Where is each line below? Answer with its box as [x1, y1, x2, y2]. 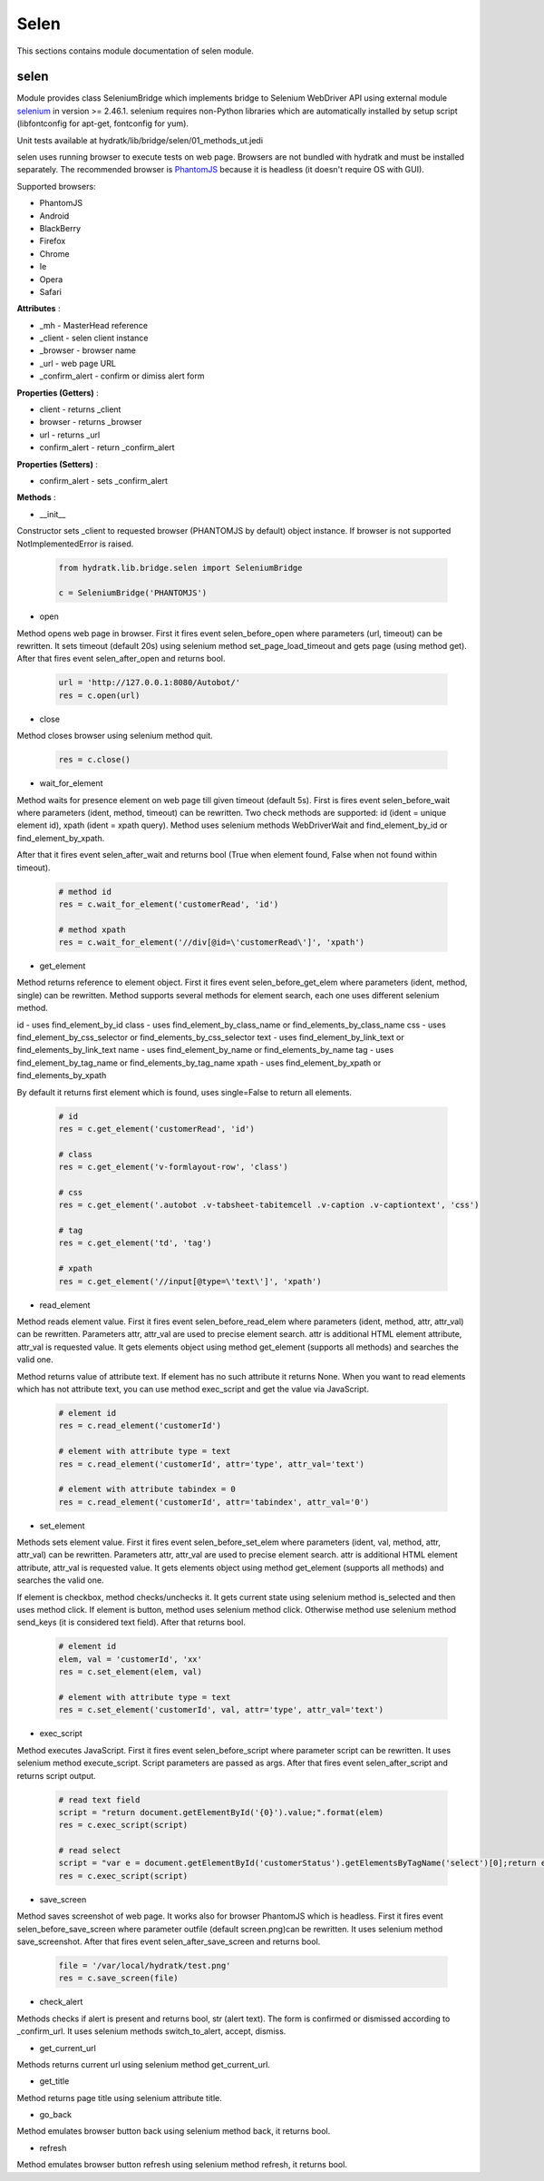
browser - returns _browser [39, 417, 142, 427]
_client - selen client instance [39, 332, 149, 344]
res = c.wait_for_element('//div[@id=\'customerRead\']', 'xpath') [58, 938, 365, 948]
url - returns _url [39, 429, 101, 440]
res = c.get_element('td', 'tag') [58, 1238, 212, 1248]
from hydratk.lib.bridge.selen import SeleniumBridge [58, 563, 303, 573]
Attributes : [16, 303, 61, 314]
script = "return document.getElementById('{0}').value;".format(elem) [58, 1807, 384, 1817]
